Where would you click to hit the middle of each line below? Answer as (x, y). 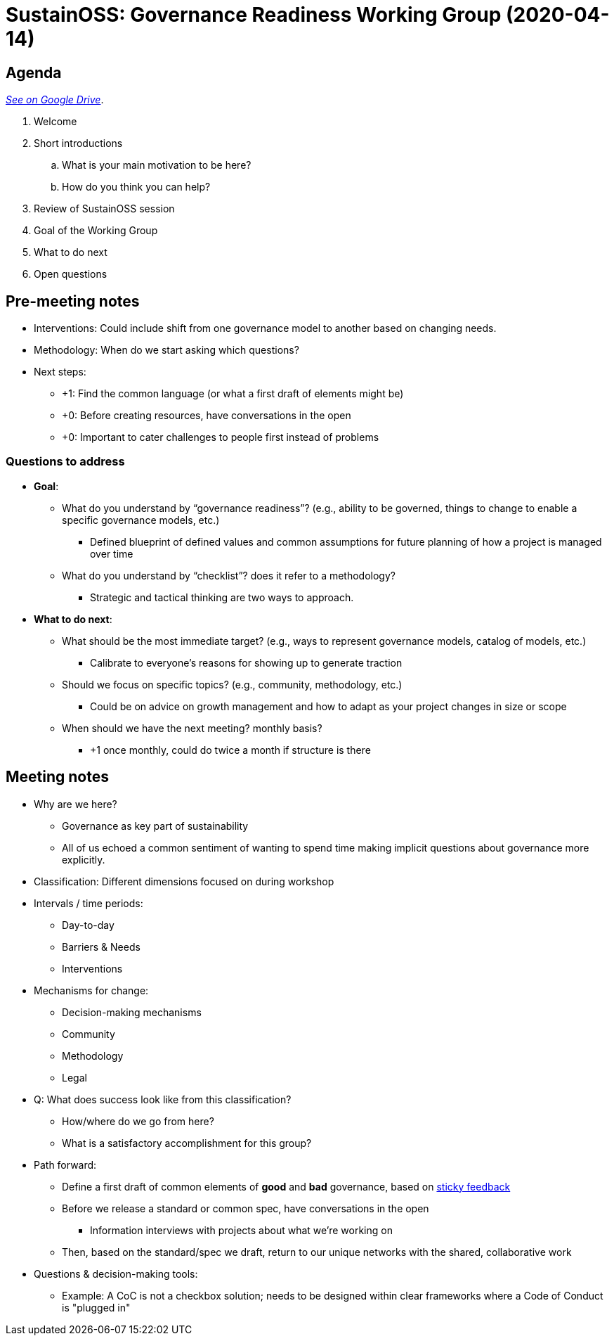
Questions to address (65, 462)
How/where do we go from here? (138, 1121)
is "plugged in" (96, 1307)
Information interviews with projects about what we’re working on (241, 1230)
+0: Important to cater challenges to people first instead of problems (221, 437)
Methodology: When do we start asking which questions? (166, 350)
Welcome (55, 122)
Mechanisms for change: (91, 990)
